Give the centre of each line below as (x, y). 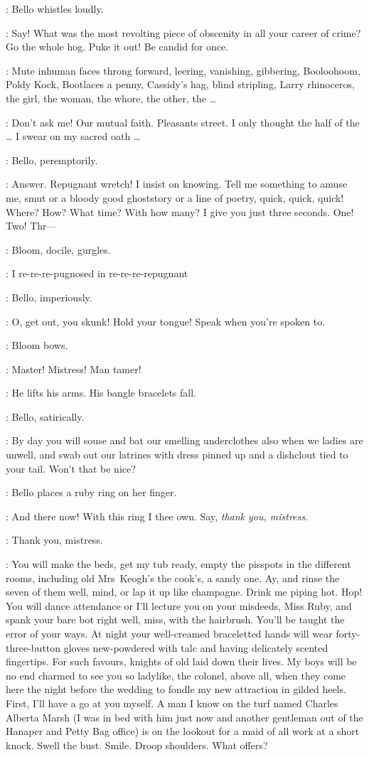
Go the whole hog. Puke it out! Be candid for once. (117, 47)
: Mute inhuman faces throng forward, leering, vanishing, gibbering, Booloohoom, (183, 70)
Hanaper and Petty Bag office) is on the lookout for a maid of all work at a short (183, 731)
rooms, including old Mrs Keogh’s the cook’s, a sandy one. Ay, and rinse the (173, 578)
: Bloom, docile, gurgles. (58, 249)
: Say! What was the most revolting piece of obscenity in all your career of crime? (183, 32)
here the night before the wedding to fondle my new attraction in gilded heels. (176, 689)
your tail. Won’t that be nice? (71, 468)
